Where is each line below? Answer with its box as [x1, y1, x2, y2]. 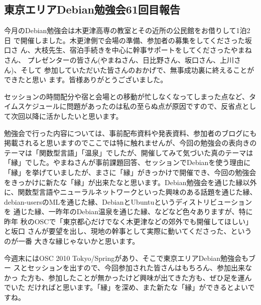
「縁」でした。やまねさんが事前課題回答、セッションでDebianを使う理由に [4, 157, 251, 168]
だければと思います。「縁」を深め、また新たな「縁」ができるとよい [27, 282, 248, 292]
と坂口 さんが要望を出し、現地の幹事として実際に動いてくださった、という [4, 226, 252, 236]
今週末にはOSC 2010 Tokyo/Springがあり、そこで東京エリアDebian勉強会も [4, 252, 248, 263]
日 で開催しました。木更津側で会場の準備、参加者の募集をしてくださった [4, 35, 245, 45]
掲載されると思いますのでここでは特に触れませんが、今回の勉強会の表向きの [4, 137, 257, 148]
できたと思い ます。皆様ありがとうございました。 [4, 74, 168, 85]
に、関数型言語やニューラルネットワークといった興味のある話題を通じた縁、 [4, 187, 257, 197]
